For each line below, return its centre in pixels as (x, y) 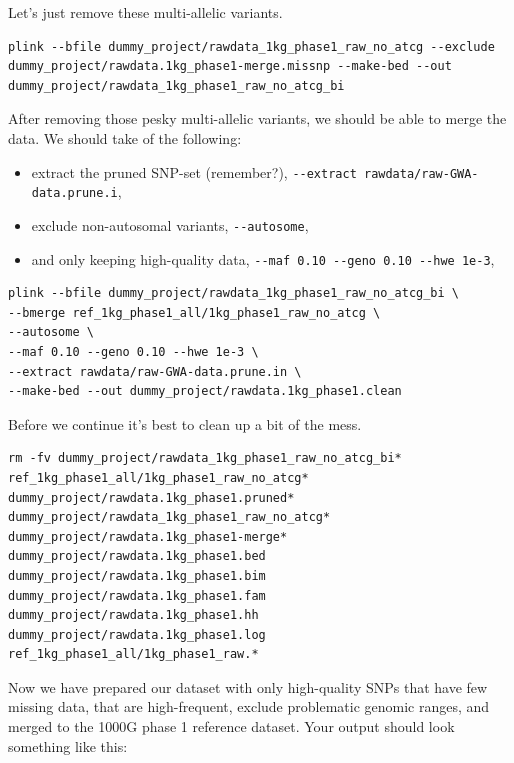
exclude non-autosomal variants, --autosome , (170, 224)
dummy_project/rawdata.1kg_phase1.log (137, 634)
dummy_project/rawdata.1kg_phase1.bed (137, 556)
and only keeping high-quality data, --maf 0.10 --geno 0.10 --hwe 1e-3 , (263, 258)
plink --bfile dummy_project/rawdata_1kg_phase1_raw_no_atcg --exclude (251, 46)
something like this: (68, 745)
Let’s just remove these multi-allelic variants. (145, 12)
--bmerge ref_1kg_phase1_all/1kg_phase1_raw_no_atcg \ (194, 312)
